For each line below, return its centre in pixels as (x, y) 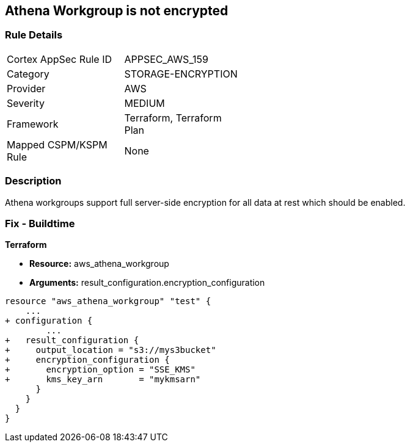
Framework (33, 124)
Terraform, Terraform (173, 118)
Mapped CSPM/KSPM (57, 144)
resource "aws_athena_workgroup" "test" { (108, 301)
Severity (26, 103)
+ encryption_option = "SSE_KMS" (100, 370)
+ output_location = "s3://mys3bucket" (111, 350)
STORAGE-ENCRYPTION (181, 74)
